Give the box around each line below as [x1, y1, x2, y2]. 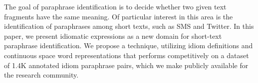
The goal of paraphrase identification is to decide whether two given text [4, 1, 227, 11]
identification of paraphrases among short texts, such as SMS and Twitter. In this [4, 21, 254, 31]
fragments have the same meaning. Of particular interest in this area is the [4, 11, 233, 21]
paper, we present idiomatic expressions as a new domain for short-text [4, 30, 222, 41]
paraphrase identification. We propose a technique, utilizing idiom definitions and [4, 40, 253, 51]
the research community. [4, 70, 79, 80]
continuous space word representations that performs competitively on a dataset [4, 50, 249, 60]
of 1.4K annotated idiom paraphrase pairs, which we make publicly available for [4, 60, 249, 70]
